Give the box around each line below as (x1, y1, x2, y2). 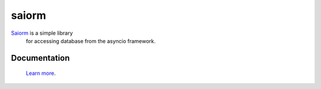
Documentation (11, 53, 70, 63)
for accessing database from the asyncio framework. (26, 37, 156, 44)
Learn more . (26, 70, 56, 77)
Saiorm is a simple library (11, 29, 73, 37)
